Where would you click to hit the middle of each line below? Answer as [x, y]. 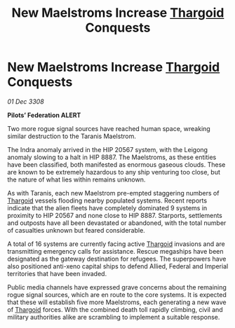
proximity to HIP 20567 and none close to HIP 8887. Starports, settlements [115, 215]
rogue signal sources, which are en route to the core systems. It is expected [117, 294]
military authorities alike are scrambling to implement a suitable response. [114, 317]
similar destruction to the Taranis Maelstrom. [72, 136]
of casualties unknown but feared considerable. [76, 230]
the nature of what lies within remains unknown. [76, 179]
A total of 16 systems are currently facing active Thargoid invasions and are [116, 244]
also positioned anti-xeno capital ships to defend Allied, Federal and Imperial [118, 266]
